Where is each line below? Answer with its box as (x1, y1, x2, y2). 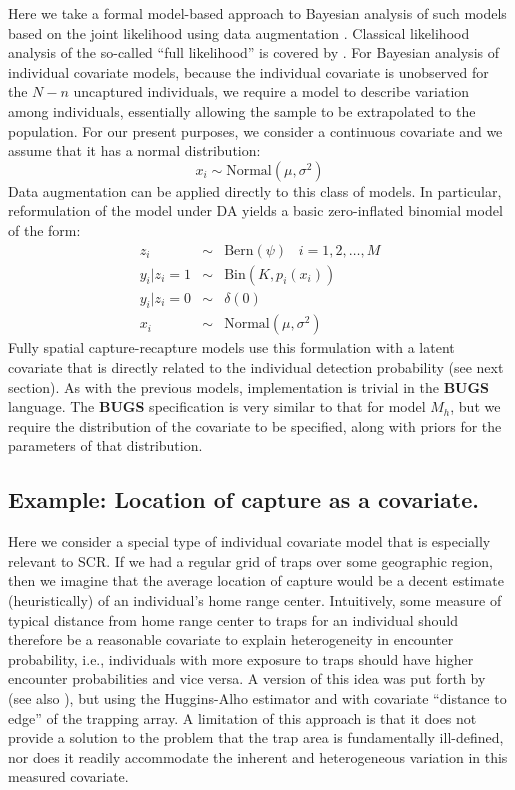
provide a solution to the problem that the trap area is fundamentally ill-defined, (8, 727, 504, 748)
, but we (450, 396, 501, 417)
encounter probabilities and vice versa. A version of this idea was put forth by (8, 668, 486, 689)
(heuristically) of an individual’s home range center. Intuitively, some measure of (8, 590, 502, 610)
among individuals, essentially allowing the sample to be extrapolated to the (8, 100, 476, 121)
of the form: (8, 219, 81, 240)
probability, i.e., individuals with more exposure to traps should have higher (8, 648, 474, 669)
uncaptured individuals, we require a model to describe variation (73, 81, 470, 102)
